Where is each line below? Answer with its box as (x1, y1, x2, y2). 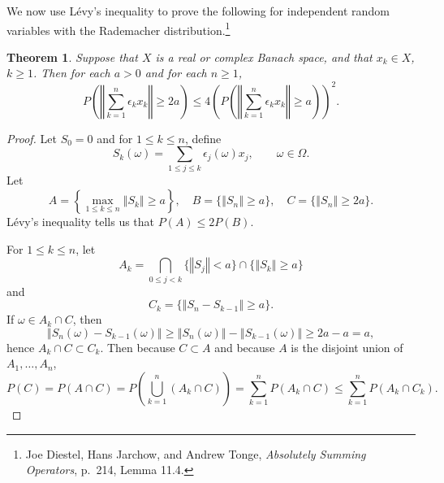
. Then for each (32, 64, 110, 81)
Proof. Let (6, 129, 57, 146)
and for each (144, 64, 207, 81)
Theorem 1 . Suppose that (6, 48, 138, 65)
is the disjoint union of (291, 338, 403, 355)
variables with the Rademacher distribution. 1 (6, 19, 231, 38)
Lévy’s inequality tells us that (6, 213, 155, 230)
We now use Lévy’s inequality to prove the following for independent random (6, 2, 390, 19)
